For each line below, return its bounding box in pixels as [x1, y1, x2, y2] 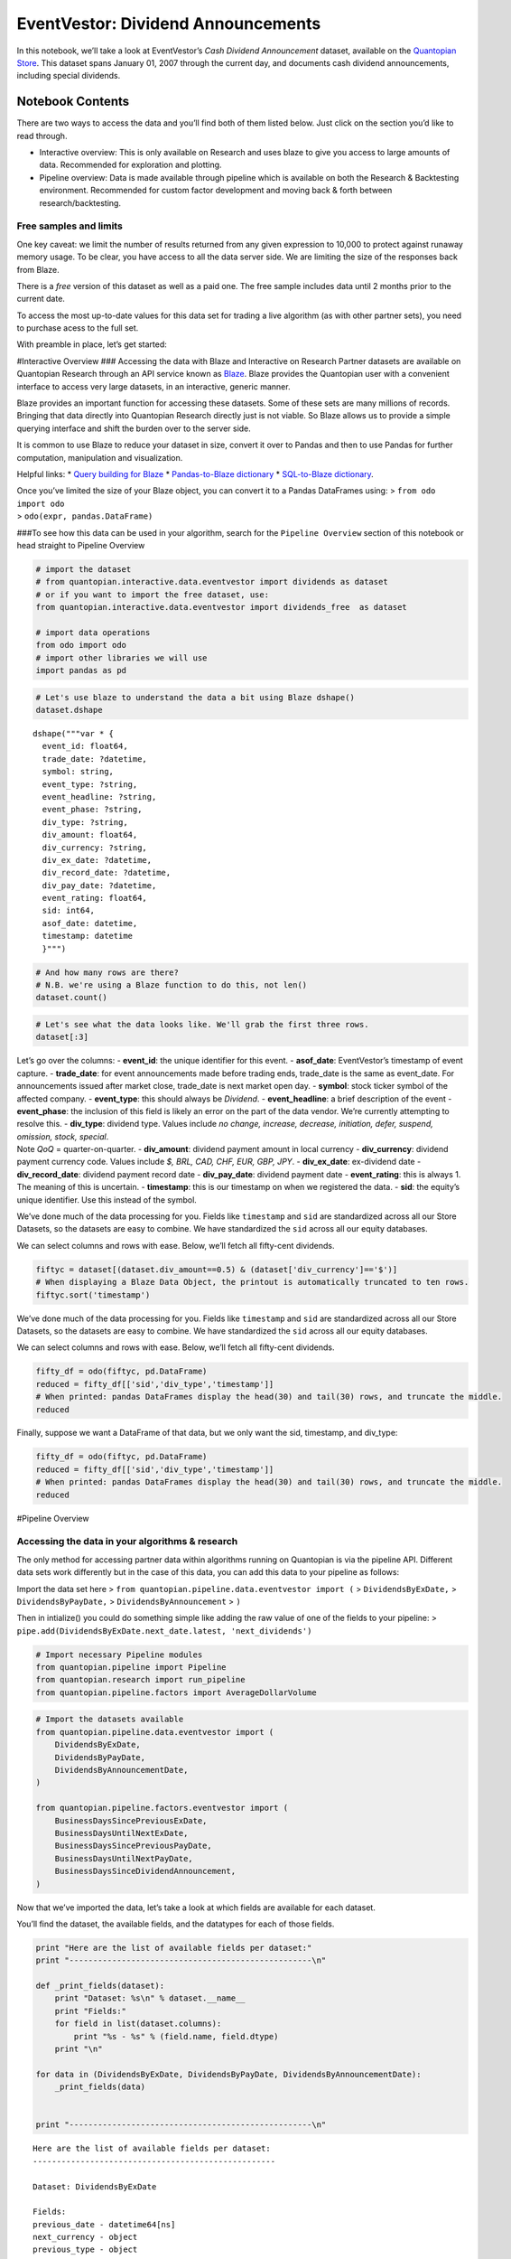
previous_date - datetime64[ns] [33, 2219, 176, 2229]
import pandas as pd [35, 665, 126, 676]
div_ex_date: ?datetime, [42, 855, 153, 865]
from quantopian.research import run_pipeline [35, 1674, 246, 1685]
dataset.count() [35, 992, 108, 1003]
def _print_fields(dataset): [35, 1981, 165, 1992]
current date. [16, 294, 65, 305]
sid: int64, [42, 905, 95, 916]
